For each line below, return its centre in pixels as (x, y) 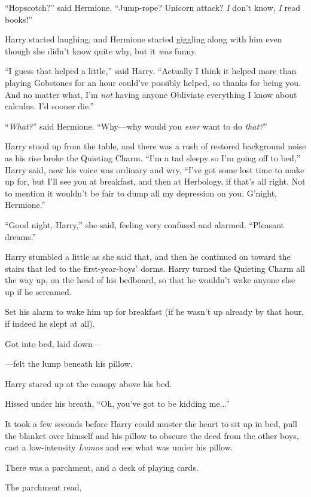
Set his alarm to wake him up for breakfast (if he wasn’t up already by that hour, (155, 312)
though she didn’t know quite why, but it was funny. (101, 50)
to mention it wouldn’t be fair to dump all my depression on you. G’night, (141, 193)
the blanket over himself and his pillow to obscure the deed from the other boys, (152, 435)
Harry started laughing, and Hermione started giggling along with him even (144, 39)
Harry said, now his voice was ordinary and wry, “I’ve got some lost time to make (155, 169)
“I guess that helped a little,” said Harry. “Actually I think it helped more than (151, 71)
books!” (19, 19)
